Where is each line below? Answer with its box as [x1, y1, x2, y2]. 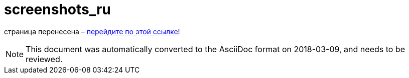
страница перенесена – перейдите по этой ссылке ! [4, 27, 180, 36]
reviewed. [26, 54, 63, 64]
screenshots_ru [4, 1, 111, 18]
